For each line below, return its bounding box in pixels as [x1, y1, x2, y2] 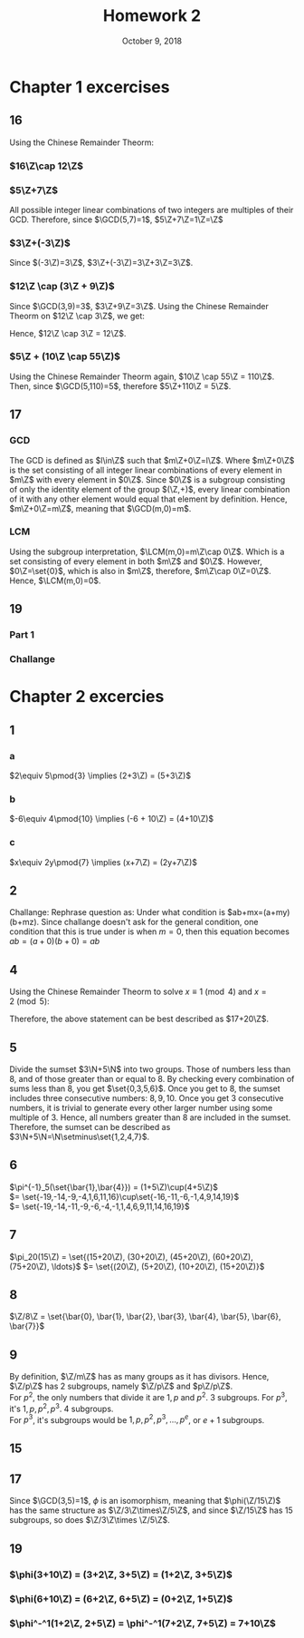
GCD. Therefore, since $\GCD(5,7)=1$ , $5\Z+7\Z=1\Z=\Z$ [9, 214, 223, 225]
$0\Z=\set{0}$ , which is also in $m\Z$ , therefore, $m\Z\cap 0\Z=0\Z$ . [9, 565, 271, 576]
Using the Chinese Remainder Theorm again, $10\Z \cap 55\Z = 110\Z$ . [9, 371, 275, 382]
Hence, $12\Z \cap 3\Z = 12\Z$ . [9, 327, 127, 338]
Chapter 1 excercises [9, 76, 170, 97]
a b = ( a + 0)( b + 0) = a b [9, 936, 100, 947]
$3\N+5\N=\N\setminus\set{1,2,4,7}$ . [9, 1131, 150, 1142]
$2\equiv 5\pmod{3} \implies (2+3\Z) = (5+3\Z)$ [9, 770, 192, 781]
